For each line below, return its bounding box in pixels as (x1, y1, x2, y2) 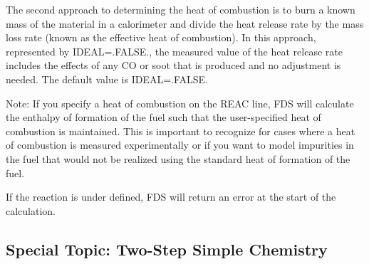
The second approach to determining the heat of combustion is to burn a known (6, 2, 355, 16)
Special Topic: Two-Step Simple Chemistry (6, 238, 328, 260)
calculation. (6, 203, 56, 218)
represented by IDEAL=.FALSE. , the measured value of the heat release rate (6, 43, 343, 58)
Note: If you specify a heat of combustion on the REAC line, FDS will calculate (6, 95, 354, 110)
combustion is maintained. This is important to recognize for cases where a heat (6, 123, 355, 138)
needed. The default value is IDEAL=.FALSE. (6, 71, 208, 86)
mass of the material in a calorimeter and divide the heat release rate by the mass (6, 16, 364, 31)
